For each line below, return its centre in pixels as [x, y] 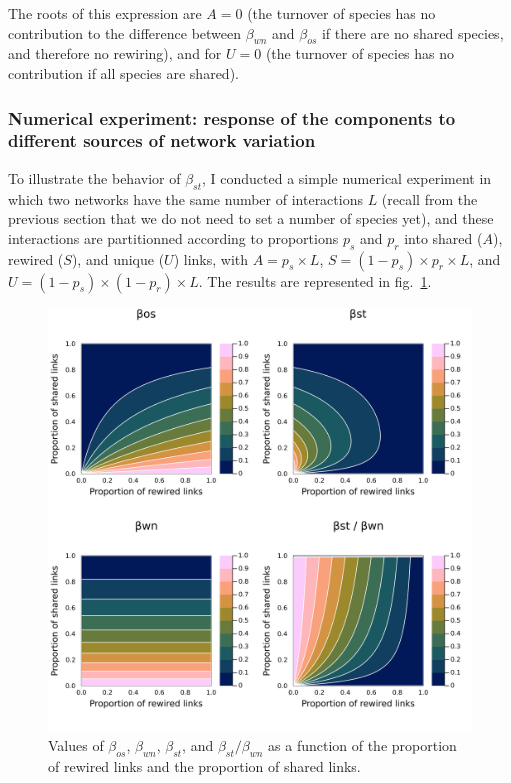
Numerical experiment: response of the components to [232, 117]
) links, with [211, 258]
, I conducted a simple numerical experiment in [347, 177]
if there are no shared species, [412, 32]
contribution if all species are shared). [123, 72]
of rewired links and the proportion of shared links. [204, 765]
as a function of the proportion [362, 745]
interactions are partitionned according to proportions [173, 237]
